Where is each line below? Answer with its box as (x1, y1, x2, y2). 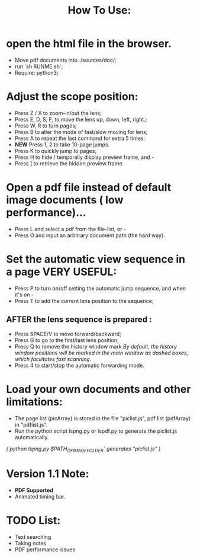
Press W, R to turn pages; (14, 122, 77, 129)
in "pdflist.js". (14, 421, 48, 428)
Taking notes (14, 540, 47, 547)
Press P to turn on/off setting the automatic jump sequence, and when (14, 285, 186, 292)
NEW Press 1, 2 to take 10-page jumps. (14, 140, 110, 148)
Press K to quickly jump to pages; (14, 147, 97, 154)
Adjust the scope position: (6, 90, 138, 104)
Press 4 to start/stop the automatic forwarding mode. (14, 362, 145, 369)
